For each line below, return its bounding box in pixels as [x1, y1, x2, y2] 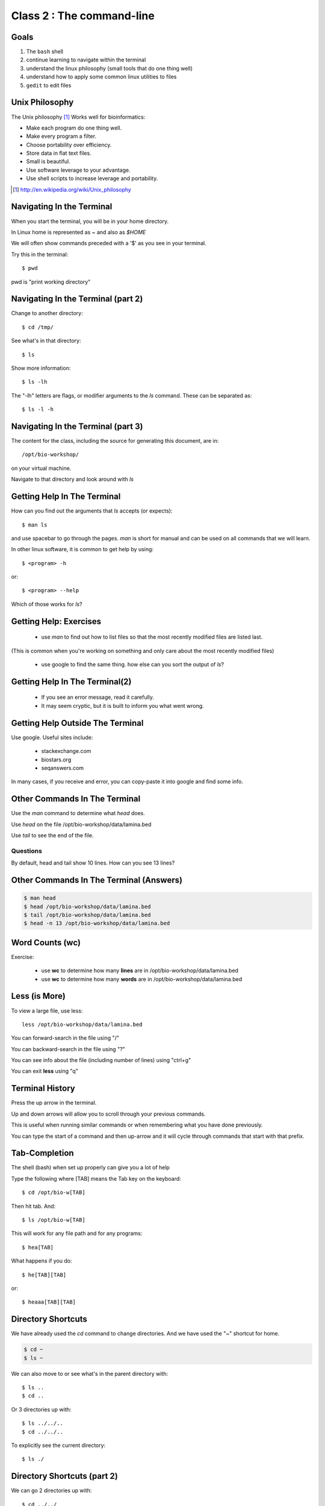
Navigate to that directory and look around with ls [11, 476, 134, 483]
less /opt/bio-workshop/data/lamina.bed [22, 1021, 143, 1028]
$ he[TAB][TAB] [22, 1271, 67, 1278]
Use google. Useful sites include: [11, 734, 93, 741]
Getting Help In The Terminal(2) [11, 676, 132, 687]
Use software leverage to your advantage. [26, 166, 131, 173]
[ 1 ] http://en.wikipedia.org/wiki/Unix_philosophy [13, 186, 132, 193]
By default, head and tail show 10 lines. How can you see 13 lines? [11, 859, 175, 867]
